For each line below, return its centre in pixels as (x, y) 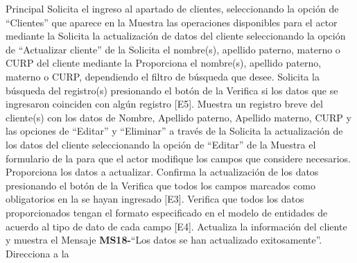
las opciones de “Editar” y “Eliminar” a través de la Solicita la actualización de (174, 131)
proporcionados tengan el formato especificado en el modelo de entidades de (167, 212)
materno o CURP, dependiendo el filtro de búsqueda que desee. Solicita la (163, 76)
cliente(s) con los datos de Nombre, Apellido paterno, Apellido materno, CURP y (178, 117)
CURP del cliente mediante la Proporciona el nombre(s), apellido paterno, (164, 63)
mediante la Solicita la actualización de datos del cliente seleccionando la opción (176, 36)
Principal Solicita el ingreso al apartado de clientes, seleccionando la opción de (172, 8)
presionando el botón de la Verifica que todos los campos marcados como (160, 185)
